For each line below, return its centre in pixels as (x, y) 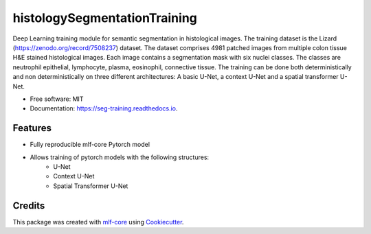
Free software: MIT (57, 99)
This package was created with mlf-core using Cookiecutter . (98, 222)
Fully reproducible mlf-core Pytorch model (90, 145)
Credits (29, 206)
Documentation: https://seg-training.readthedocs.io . (104, 108)
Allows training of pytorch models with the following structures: (120, 157)
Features (32, 128)
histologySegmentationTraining (105, 18)
